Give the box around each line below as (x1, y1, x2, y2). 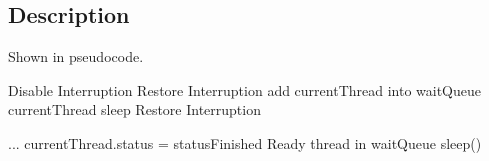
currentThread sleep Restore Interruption (8, 99, 261, 120)
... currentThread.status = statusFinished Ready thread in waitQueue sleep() (8, 132, 482, 153)
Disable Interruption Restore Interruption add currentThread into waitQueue (8, 79, 482, 100)
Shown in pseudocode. (8, 46, 144, 67)
